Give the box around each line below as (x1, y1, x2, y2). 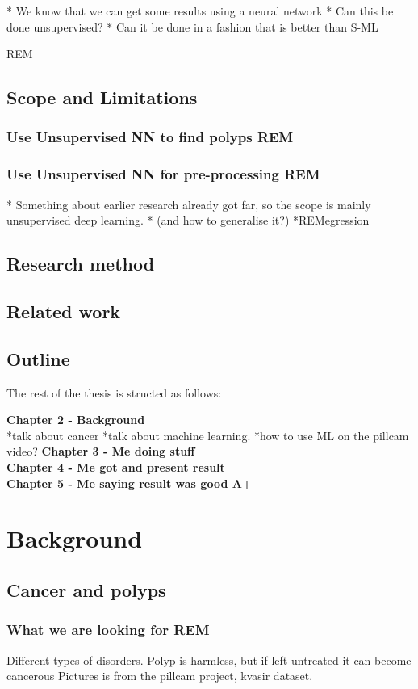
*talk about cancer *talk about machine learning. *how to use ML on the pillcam (6, 426, 409, 443)
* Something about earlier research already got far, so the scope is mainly (6, 195, 371, 212)
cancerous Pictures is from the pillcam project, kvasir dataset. (6, 667, 313, 684)
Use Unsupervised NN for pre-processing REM (6, 164, 320, 184)
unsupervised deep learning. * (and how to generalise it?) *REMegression (6, 212, 370, 229)
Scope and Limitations (6, 85, 198, 110)
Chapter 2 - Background (6, 411, 145, 428)
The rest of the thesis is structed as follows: (6, 384, 222, 401)
